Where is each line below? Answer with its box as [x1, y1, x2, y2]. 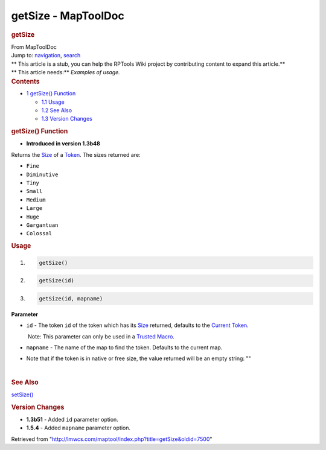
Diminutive [26, 171, 59, 178]
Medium [26, 196, 46, 203]
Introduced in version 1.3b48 [26, 140, 101, 147]
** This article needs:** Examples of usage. [11, 68, 120, 75]
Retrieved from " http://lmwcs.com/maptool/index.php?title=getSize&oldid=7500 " [11, 435, 213, 443]
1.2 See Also [41, 107, 72, 114]
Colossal [26, 230, 53, 237]
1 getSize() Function [26, 90, 76, 97]
